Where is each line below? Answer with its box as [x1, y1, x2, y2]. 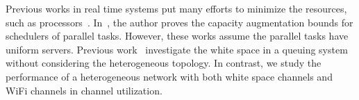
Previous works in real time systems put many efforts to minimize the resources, [6, 1, 347, 15]
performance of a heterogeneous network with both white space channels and [6, 69, 333, 83]
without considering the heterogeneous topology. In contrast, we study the [6, 56, 322, 70]
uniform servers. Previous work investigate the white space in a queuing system [6, 42, 348, 56]
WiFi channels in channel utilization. [6, 83, 162, 97]
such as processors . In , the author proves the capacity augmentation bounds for [6, 15, 353, 29]
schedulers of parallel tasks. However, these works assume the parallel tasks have [6, 28, 349, 43]
